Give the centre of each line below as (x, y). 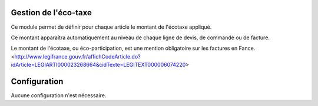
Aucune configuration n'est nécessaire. (59, 95)
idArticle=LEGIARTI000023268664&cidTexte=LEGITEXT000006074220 (98, 65)
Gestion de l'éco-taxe (52, 13)
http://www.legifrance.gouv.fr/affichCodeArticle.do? (77, 56)
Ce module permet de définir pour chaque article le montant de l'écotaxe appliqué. (111, 27)
